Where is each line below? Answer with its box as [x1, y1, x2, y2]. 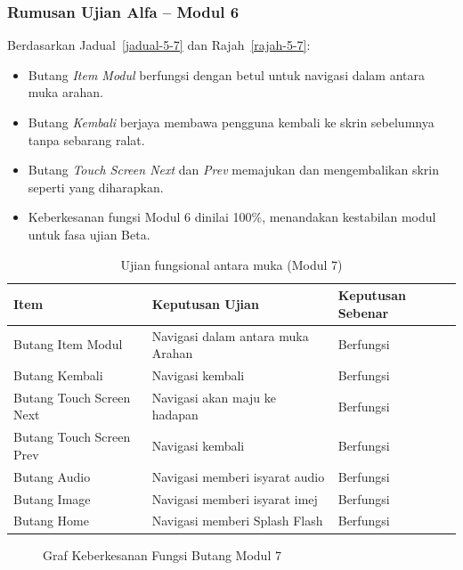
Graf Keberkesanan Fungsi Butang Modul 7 [43, 545, 281, 564]
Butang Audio [13, 467, 91, 485]
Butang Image [13, 489, 91, 508]
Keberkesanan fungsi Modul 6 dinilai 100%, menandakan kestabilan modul [28, 208, 436, 226]
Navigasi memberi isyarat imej [151, 489, 318, 508]
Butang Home [13, 511, 89, 530]
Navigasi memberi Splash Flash [151, 511, 323, 530]
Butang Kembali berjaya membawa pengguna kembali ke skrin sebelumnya [28, 113, 435, 131]
